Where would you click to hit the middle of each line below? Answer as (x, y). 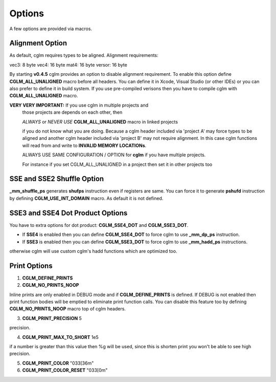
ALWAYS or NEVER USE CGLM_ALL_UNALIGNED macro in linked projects (100, 122)
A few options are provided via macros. (51, 29)
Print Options (31, 266)
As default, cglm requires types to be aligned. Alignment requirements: (84, 55)
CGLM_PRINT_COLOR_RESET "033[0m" (65, 370)
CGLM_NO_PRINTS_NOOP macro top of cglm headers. (68, 309)
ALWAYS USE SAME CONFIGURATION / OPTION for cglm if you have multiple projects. (114, 155)
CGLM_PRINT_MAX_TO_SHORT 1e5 (61, 337)
